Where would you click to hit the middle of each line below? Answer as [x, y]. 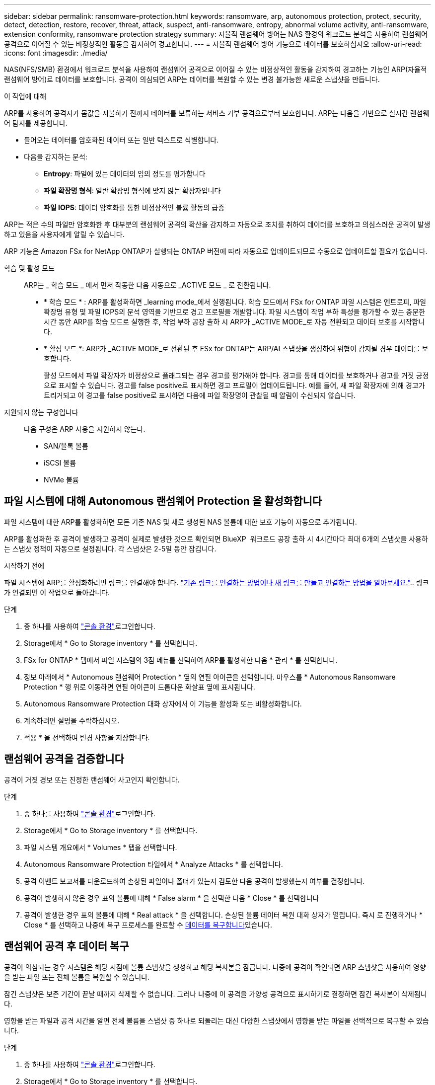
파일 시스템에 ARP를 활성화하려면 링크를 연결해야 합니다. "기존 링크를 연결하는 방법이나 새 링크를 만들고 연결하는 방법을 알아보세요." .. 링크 [217, 582]
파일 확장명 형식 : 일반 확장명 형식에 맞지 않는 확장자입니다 [132, 191]
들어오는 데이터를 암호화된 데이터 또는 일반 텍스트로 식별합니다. [121, 140]
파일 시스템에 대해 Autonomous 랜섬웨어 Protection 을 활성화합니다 [163, 501]
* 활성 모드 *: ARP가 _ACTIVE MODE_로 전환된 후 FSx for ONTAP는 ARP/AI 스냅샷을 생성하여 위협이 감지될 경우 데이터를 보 [236, 349]
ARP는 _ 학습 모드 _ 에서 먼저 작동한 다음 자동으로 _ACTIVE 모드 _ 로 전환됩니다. [147, 285]
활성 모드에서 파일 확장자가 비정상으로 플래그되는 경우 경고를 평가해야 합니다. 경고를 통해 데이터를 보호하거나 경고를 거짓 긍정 [236, 375]
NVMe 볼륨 [61, 480]
